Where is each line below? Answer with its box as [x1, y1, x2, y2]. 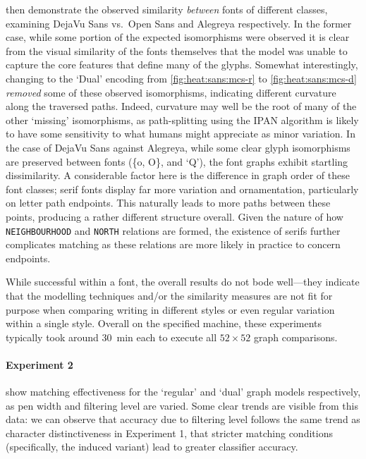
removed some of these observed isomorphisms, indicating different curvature [6, 85, 336, 99]
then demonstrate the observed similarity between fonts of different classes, [6, 2, 328, 16]
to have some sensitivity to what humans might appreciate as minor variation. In [6, 126, 355, 141]
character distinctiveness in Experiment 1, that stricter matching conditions [6, 425, 333, 440]
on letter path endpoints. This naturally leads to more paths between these [6, 195, 331, 210]
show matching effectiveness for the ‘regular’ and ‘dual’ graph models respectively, [6, 384, 361, 399]
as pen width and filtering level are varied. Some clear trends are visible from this [6, 398, 358, 412]
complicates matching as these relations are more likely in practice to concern [6, 237, 341, 252]
